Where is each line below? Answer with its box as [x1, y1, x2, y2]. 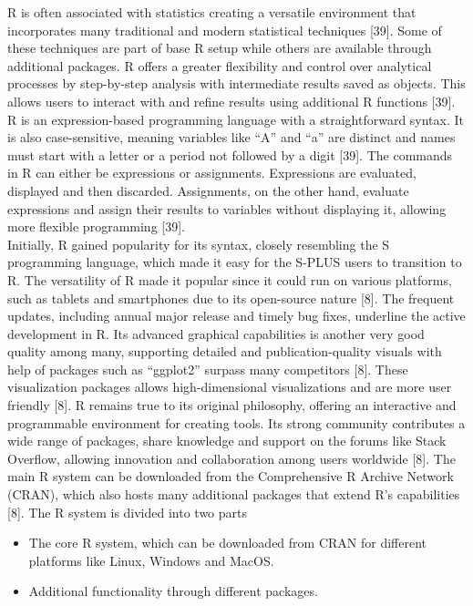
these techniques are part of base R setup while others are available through [7, 38, 432, 57]
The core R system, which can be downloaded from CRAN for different [28, 533, 427, 552]
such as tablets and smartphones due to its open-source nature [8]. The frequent [7, 288, 455, 307]
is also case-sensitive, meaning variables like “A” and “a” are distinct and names [7, 128, 456, 147]
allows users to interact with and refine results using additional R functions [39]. [7, 91, 456, 110]
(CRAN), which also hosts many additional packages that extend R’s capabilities [7, 485, 460, 504]
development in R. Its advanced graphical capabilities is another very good [7, 324, 425, 343]
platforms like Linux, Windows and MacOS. [28, 550, 274, 570]
